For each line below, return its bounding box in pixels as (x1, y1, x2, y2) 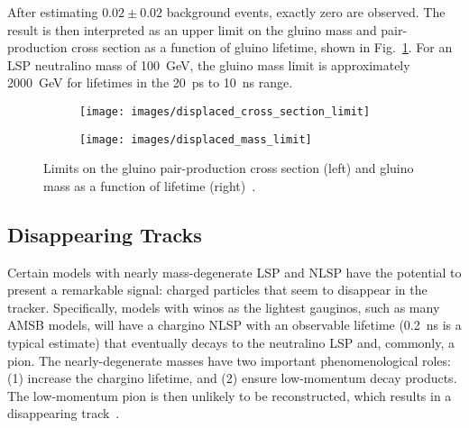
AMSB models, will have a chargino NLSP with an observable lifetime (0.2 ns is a (7, 315, 462, 334)
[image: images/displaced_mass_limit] (79, 132, 312, 146)
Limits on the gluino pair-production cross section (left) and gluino (43, 159, 414, 178)
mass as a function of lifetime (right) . (43, 176, 256, 195)
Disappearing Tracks (7, 220, 202, 248)
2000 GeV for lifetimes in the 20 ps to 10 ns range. (7, 73, 293, 92)
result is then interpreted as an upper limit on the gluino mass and (7, 20, 377, 39)
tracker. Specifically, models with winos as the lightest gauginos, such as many (7, 297, 440, 316)
